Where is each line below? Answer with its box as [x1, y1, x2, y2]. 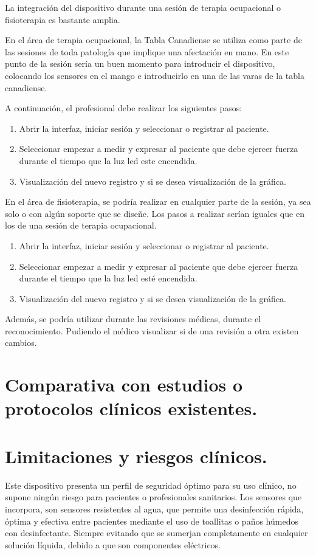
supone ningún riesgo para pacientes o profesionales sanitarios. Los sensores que [5, 491, 302, 503]
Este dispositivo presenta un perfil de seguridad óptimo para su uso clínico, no [5, 478, 297, 491]
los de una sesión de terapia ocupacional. [5, 219, 157, 232]
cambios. [5, 336, 37, 349]
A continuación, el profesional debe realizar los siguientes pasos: [5, 102, 242, 114]
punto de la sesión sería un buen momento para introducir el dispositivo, [5, 57, 275, 70]
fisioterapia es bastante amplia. [5, 13, 120, 26]
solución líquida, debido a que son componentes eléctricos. [5, 538, 221, 551]
